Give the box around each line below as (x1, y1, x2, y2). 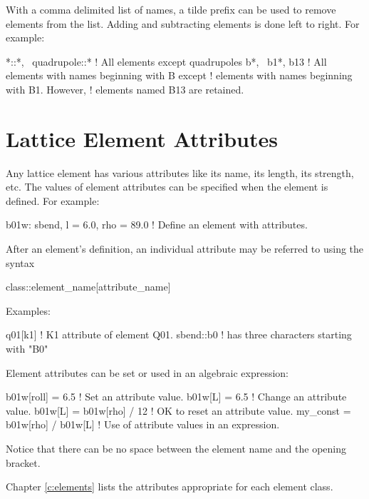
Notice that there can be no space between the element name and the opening (6, 441, 347, 455)
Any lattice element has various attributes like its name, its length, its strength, (6, 165, 354, 180)
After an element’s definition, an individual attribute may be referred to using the (6, 241, 364, 256)
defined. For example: (6, 193, 100, 208)
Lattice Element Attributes (6, 124, 278, 153)
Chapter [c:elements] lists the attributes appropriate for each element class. (6, 479, 333, 494)
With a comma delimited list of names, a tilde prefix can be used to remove (6, 2, 336, 16)
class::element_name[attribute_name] (6, 279, 171, 294)
